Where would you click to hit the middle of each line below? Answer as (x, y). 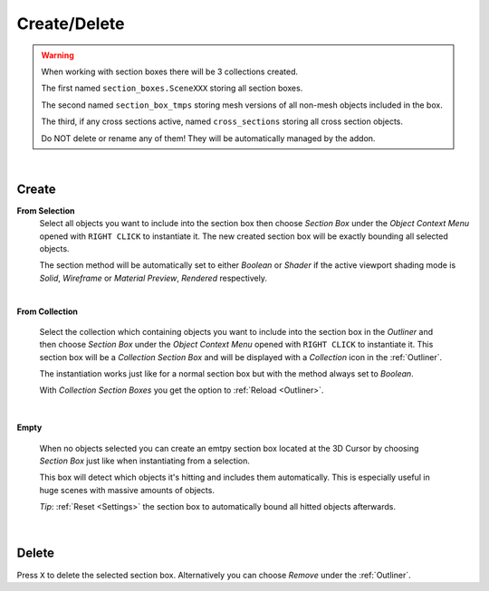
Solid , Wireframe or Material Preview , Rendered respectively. (153, 278)
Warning (58, 55)
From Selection (46, 210)
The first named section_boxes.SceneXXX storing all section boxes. (172, 88)
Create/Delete (71, 24)
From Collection (48, 311)
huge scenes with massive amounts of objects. (127, 490)
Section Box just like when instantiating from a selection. (145, 461)
